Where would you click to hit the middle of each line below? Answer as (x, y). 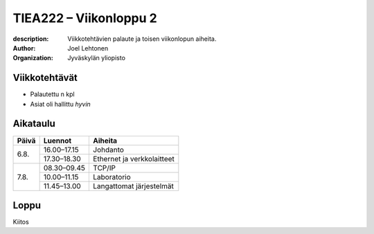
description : (31, 39)
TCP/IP (105, 168)
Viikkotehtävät (45, 78)
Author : (24, 48)
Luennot (57, 141)
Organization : (33, 58)
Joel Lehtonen (88, 48)
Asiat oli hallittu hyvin (61, 104)
